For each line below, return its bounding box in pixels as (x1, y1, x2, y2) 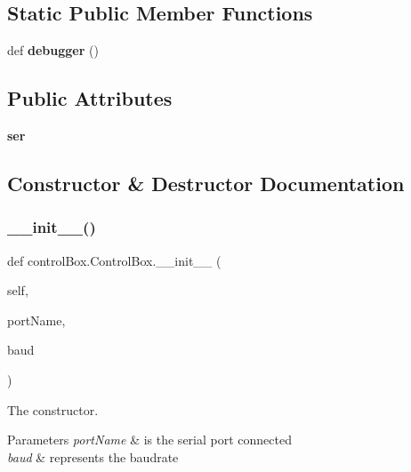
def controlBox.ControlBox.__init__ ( (7, 251, 222, 269)
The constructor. (7, 400, 99, 419)
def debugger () (7, 41, 99, 60)
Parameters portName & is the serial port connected (7, 430, 292, 449)
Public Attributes (7, 84, 173, 112)
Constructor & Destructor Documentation (7, 169, 405, 196)
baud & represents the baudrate (7, 447, 179, 466)
